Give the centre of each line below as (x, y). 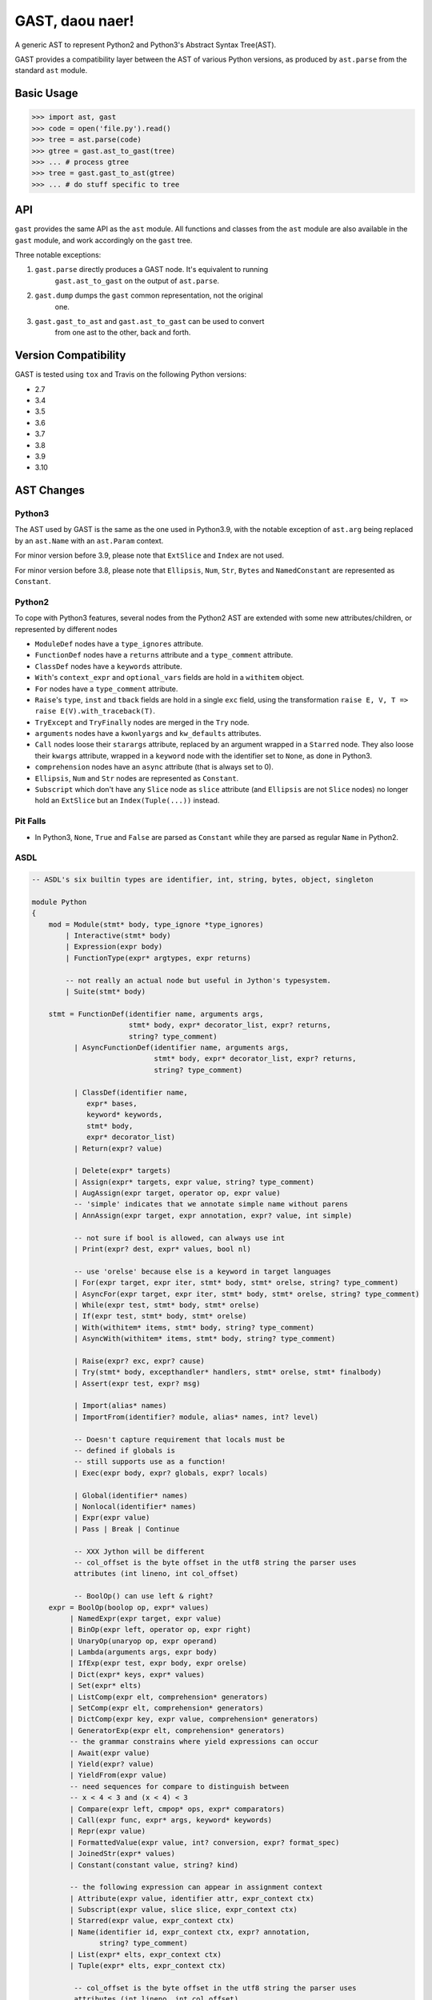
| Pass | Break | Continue (126, 1529)
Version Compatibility (70, 356)
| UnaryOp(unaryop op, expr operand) (143, 1641)
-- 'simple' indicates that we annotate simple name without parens (210, 1204)
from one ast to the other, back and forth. (123, 333)
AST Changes (50, 491)
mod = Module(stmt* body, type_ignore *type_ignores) (156, 924)
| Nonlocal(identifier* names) (135, 1507)
